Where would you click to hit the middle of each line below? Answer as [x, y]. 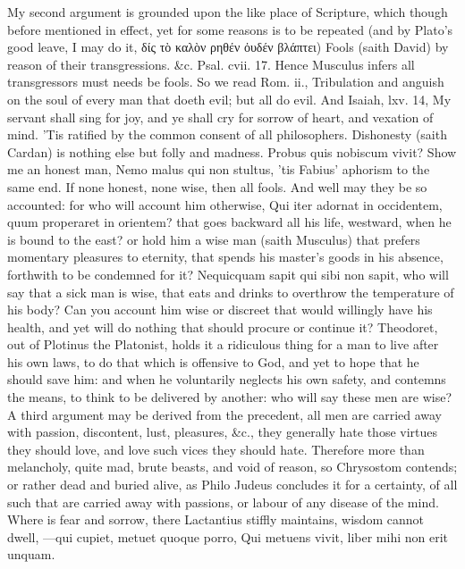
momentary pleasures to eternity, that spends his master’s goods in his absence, [225, 257]
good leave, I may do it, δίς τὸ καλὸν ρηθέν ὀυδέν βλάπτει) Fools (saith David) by [228, 47]
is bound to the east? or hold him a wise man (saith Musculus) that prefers [214, 239]
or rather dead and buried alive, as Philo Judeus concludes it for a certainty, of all [232, 485]
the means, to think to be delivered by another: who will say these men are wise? [229, 397]
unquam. [31, 554]
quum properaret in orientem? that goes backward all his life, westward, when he [229, 222]
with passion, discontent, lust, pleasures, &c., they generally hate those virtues [223, 432]
